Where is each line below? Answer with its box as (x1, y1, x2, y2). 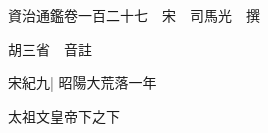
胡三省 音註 (8, 38, 92, 59)
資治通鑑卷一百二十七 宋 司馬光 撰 (8, 5, 260, 25)
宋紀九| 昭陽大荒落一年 (8, 72, 157, 93)
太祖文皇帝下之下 (8, 105, 120, 126)
